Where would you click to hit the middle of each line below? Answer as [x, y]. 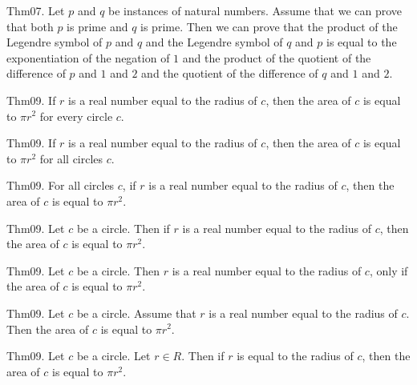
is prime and [97, 26]
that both [30, 26]
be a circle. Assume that [136, 313]
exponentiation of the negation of [88, 57]
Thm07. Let [36, 10]
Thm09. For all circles [61, 185]
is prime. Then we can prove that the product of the [269, 26]
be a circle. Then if [123, 228]
